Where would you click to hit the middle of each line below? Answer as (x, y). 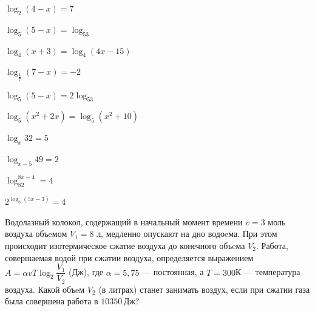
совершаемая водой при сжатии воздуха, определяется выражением (129, 257)
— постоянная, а (173, 272)
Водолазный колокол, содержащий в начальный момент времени (124, 221)
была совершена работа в (52, 301)
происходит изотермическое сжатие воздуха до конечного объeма (125, 245)
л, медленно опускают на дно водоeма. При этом (187, 234)
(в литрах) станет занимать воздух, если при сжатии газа (204, 289)
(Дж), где (86, 272)
